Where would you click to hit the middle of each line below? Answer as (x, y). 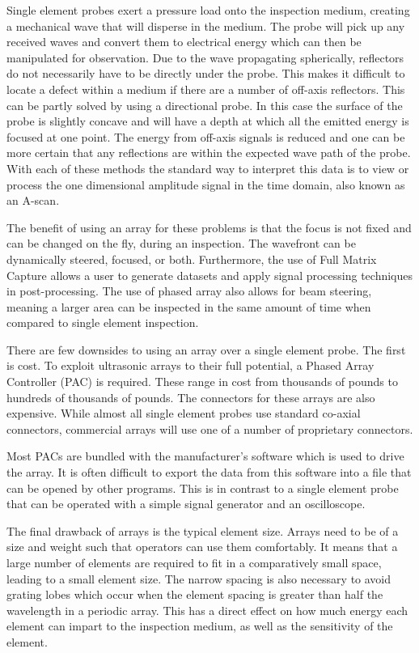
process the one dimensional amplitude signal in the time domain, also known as (206, 184)
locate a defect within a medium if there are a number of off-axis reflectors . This (206, 89)
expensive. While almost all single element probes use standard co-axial (184, 413)
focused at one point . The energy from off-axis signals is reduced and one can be (206, 136)
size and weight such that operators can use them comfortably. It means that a (202, 547)
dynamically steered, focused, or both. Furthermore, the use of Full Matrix (192, 259)
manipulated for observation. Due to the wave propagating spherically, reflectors (205, 57)
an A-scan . (33, 200)
